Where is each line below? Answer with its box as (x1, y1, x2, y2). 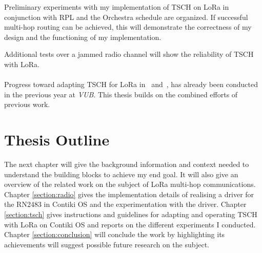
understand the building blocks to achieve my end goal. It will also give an (4, 168, 238, 179)
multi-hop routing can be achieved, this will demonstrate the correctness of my (4, 22, 252, 32)
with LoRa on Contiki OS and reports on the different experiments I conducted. (4, 219, 256, 229)
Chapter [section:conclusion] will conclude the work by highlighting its (4, 229, 225, 240)
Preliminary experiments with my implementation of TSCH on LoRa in (4, 2, 229, 12)
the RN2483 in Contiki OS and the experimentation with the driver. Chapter (4, 199, 247, 209)
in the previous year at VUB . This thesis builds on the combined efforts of (4, 89, 238, 99)
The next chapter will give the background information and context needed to (4, 159, 249, 170)
